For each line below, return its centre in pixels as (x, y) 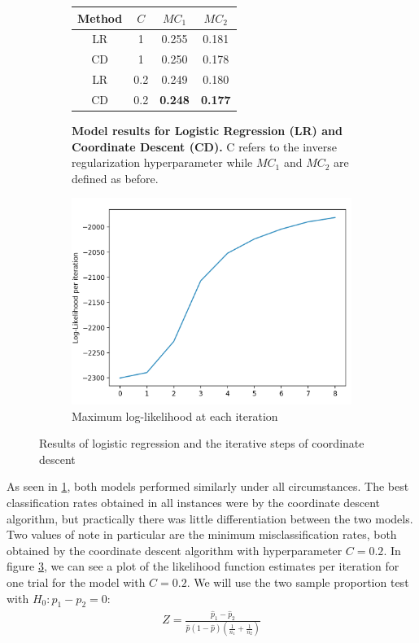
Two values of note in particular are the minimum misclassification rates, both (202, 534)
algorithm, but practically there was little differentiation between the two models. (210, 518)
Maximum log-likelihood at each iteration (175, 416)
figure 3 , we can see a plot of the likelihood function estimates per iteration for (203, 566)
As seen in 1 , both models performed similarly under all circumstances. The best (208, 486)
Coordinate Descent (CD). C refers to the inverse (204, 146)
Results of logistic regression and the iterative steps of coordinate (202, 443)
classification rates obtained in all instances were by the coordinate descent (194, 502)
